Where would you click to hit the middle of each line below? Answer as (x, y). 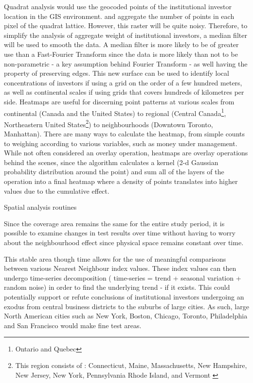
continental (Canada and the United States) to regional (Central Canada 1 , (115, 112)
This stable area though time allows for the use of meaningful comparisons (115, 258)
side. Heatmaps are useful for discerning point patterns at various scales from (119, 101)
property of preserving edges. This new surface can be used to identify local (117, 73)
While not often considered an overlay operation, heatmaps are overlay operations (126, 153)
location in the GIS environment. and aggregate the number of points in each (119, 16)
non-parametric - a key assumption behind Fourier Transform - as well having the (126, 63)
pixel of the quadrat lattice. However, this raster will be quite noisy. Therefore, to (126, 25)
